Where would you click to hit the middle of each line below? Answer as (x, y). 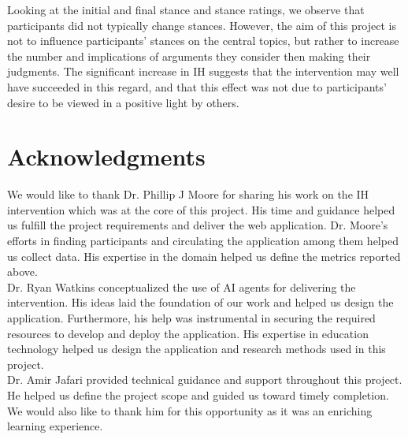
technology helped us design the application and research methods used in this (197, 349)
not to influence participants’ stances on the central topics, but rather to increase (203, 41)
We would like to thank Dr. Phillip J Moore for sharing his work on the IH (188, 194)
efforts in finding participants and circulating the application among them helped (203, 241)
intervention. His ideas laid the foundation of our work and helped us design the (200, 302)
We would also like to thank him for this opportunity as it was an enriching (190, 410)
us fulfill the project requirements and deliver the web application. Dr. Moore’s (198, 225)
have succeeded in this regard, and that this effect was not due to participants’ (197, 86)
